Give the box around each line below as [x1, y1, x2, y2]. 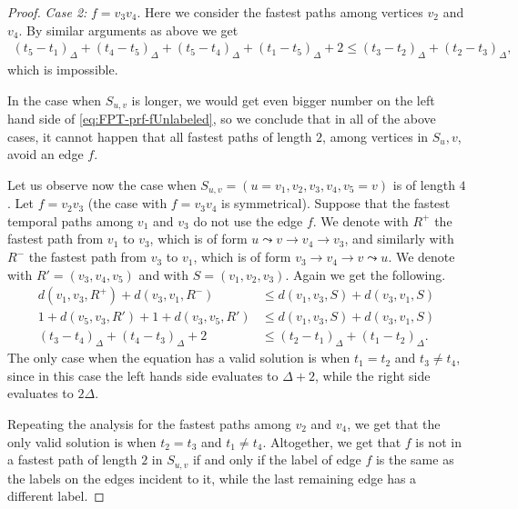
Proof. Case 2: [7, 3, 87, 21]
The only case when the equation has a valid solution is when [7, 348, 350, 367]
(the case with [87, 194, 168, 213]
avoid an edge [7, 145, 84, 164]
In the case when [7, 90, 102, 109]
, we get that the [347, 414, 441, 433]
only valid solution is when [7, 432, 157, 451]
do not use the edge [193, 211, 303, 230]
